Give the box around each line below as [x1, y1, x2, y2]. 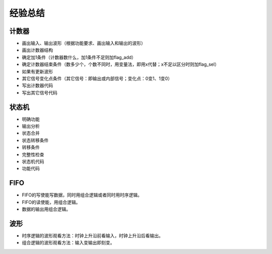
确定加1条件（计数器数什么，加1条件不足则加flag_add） [22, 54, 136, 60]
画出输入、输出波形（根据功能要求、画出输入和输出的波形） [22, 40, 146, 46]
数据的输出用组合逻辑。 [22, 206, 71, 212]
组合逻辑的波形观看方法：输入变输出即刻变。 [22, 240, 115, 246]
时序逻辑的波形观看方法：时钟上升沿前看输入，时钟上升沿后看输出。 [22, 233, 163, 239]
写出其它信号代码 [22, 89, 57, 95]
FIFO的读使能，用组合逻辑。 [22, 199, 81, 205]
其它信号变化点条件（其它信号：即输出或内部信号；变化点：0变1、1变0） [22, 76, 173, 82]
